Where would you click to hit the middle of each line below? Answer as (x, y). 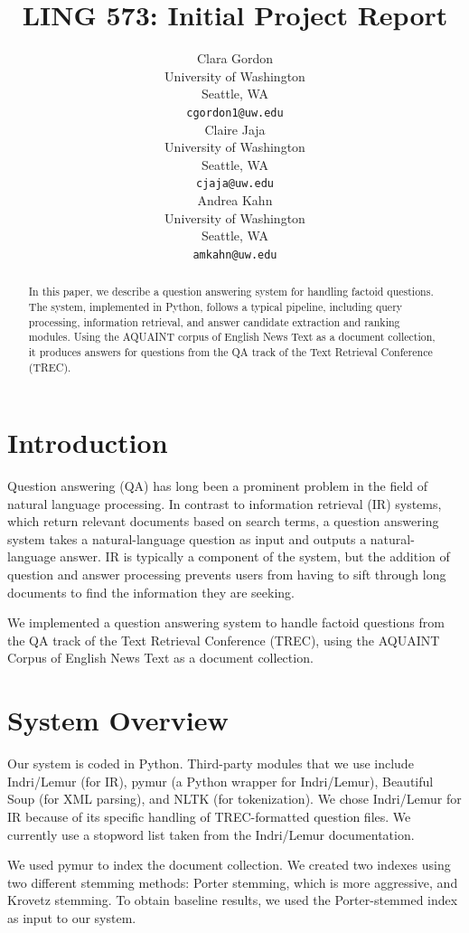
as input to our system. (72, 917)
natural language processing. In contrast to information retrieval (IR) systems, (225, 503)
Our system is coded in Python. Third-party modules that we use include (211, 763)
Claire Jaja (235, 129)
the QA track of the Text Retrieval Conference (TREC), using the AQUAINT (224, 640)
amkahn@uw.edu (235, 254)
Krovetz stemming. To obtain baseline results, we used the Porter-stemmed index (233, 900)
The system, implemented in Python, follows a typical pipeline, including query (216, 306)
